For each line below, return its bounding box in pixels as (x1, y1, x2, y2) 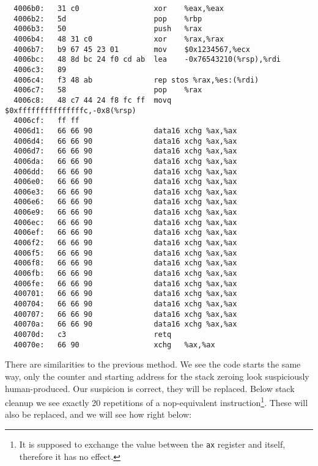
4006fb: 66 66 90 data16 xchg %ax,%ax (13, 269, 237, 278)
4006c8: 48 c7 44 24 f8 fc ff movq (13, 95, 172, 105)
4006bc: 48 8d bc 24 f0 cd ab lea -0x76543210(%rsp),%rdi (13, 55, 281, 64)
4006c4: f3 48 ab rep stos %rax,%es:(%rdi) (13, 75, 259, 84)
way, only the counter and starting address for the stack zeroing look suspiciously (5, 369, 309, 382)
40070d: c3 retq (13, 330, 172, 339)
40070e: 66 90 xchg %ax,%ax (13, 340, 215, 349)
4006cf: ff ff (13, 116, 79, 125)
